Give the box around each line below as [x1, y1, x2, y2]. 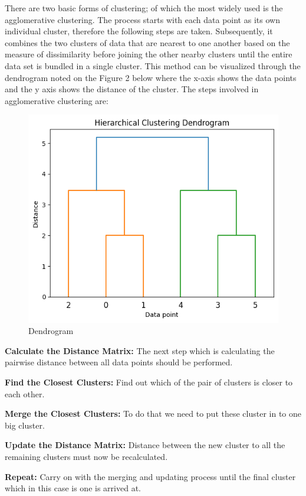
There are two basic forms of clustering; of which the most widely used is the [5, 2, 283, 14]
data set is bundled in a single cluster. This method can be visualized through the [5, 59, 301, 72]
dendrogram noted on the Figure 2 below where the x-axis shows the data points [5, 71, 297, 83]
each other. [5, 387, 45, 400]
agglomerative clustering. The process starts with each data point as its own [5, 13, 280, 25]
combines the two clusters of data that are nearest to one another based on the [5, 36, 290, 48]
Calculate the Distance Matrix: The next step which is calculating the [5, 344, 275, 356]
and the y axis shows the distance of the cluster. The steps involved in [5, 83, 259, 95]
